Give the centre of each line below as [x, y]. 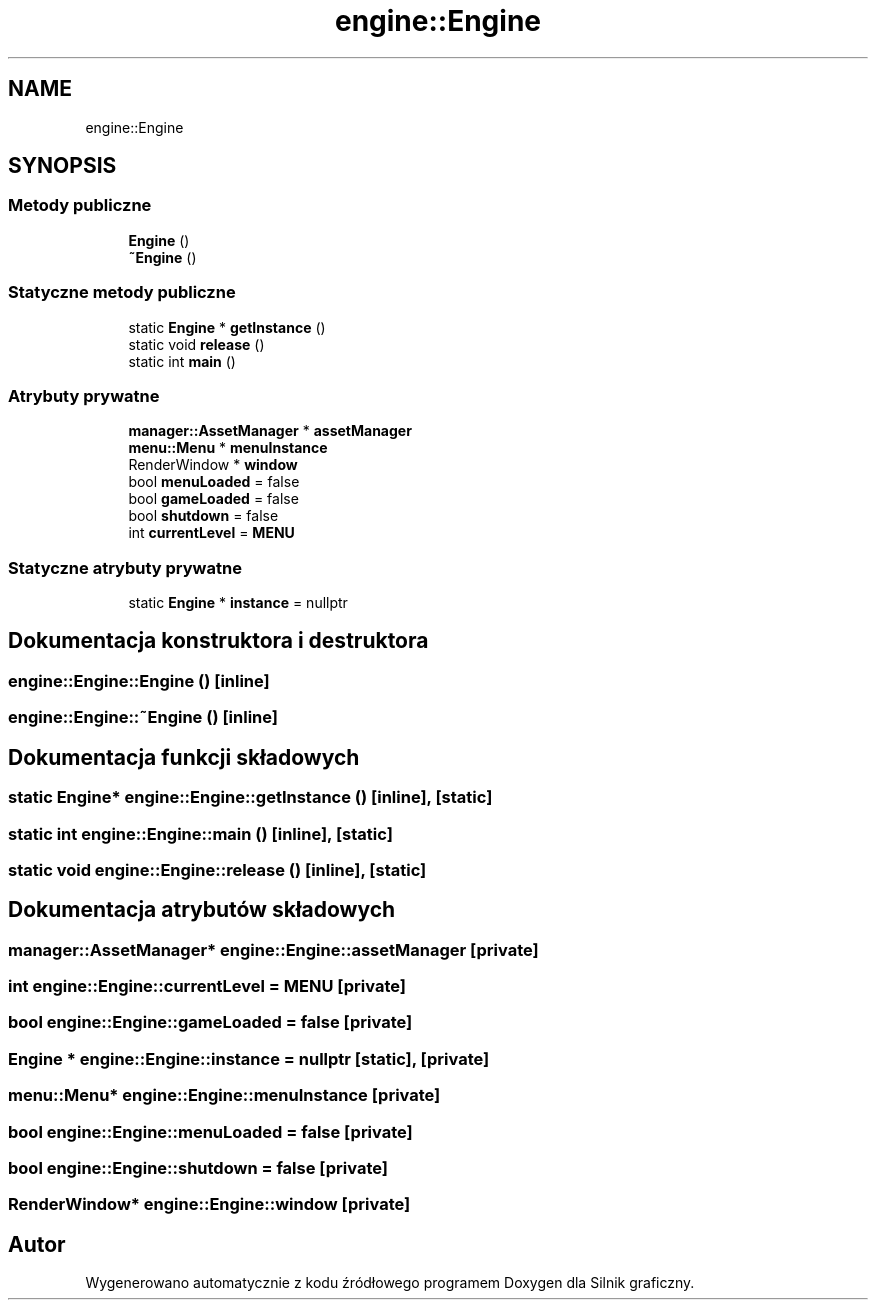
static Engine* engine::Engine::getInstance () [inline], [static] [250, 797]
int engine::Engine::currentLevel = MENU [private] [207, 986]
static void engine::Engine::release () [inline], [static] [217, 869]
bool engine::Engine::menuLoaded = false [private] [210, 1131]
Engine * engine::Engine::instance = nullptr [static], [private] [249, 1058]
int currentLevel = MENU [211, 533]
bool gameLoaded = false [213, 499]
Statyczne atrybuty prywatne [125, 567]
